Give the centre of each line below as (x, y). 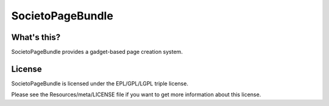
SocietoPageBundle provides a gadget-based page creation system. (97, 52)
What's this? (36, 37)
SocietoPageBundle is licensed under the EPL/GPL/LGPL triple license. (100, 83)
